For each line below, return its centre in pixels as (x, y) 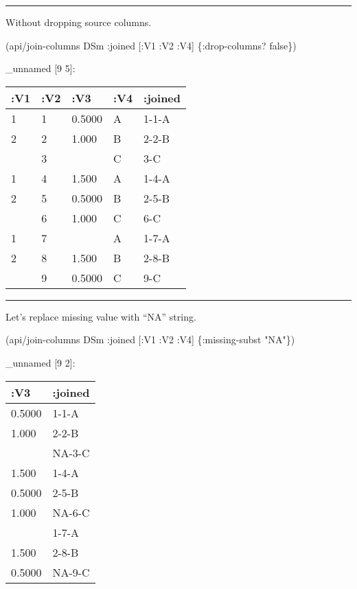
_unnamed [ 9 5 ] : (41, 68)
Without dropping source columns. (79, 22)
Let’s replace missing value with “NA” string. (101, 316)
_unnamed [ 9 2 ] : (41, 362)
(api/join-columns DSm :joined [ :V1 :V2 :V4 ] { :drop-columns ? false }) (151, 45)
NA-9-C (71, 572)
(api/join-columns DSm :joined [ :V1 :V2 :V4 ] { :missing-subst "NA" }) (150, 339)
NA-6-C (71, 512)
